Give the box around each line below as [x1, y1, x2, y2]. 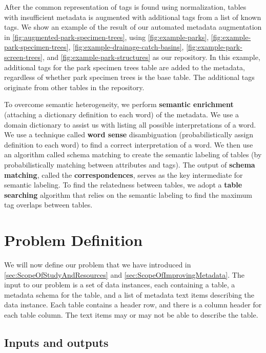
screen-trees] [4, 51, 43, 62]
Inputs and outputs [4, 334, 109, 350]
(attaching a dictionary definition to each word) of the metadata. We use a [4, 109, 239, 119]
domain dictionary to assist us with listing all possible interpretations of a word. [4, 119, 256, 130]
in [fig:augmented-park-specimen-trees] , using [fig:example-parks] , [4, 31, 209, 42]
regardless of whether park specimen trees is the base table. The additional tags [4, 72, 255, 82]
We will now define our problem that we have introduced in [4, 259, 191, 269]
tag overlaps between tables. [4, 199, 93, 210]
